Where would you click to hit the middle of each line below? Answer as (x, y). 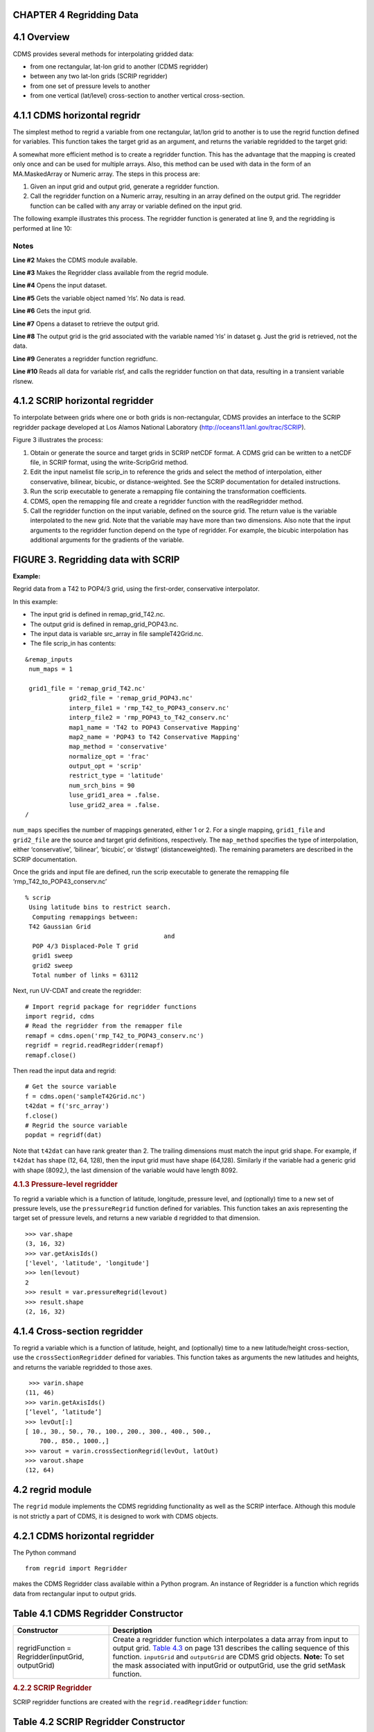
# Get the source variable (71, 1087)
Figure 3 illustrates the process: (58, 440)
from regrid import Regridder (77, 1568)
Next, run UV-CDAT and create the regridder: (77, 991)
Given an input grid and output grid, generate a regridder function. (125, 186)
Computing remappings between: (85, 917)
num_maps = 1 (51, 669)
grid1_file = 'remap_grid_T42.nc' (87, 688)
